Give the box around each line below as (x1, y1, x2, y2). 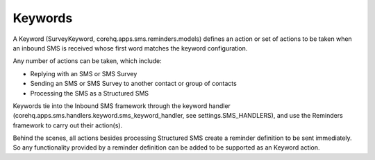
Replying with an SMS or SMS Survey (30, 69, 137, 78)
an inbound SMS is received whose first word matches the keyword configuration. (12, 44, 248, 52)
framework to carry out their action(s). (12, 121, 123, 130)
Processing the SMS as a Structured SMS (30, 89, 149, 97)
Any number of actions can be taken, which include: (12, 57, 162, 65)
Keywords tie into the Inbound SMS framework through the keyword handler (12, 101, 231, 110)
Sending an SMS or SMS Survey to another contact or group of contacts (30, 80, 237, 88)
